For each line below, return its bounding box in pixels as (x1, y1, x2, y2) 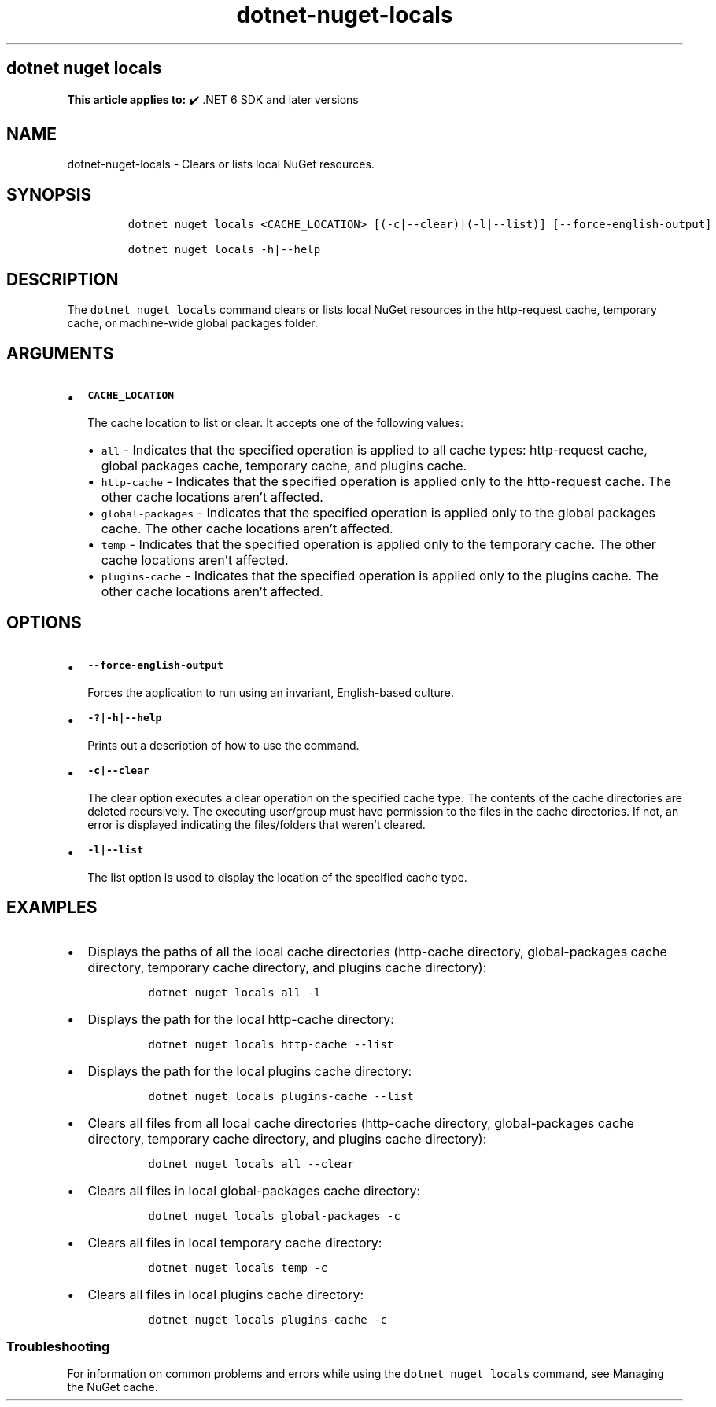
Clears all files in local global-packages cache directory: (87, 1182, 421, 1199)
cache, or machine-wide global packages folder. (67, 316, 318, 330)
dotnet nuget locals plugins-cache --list (148, 1089, 414, 1103)
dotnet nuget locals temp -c (148, 1261, 328, 1274)
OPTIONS (6, 613, 82, 633)
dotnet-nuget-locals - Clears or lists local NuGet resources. (67, 157, 375, 171)
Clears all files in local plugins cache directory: (87, 1286, 364, 1302)
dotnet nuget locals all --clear (148, 1157, 354, 1170)
